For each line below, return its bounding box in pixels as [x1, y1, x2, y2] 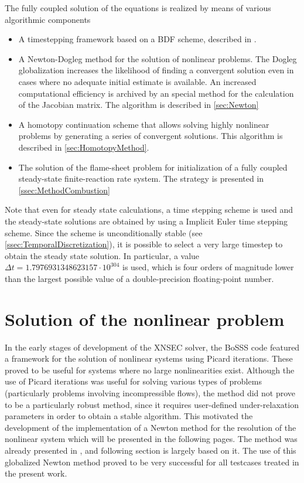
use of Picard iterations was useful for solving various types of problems [5, 375, 262, 387]
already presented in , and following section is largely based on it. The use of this [5, 444, 296, 456]
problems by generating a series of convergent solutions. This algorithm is [18, 130, 283, 142]
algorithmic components [5, 13, 91, 25]
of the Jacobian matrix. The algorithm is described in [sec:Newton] [18, 98, 259, 111]
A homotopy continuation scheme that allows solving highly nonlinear [18, 118, 269, 130]
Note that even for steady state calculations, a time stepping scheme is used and [5, 203, 293, 216]
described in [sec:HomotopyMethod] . [18, 141, 149, 153]
